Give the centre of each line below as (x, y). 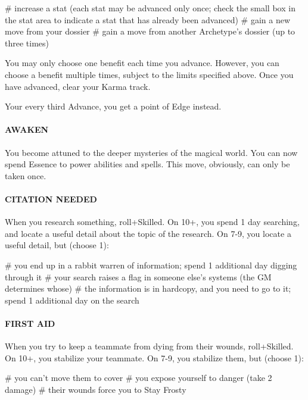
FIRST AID (30, 323)
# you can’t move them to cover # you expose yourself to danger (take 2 (139, 378)
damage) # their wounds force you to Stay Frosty (96, 389)
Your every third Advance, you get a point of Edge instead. (113, 106)
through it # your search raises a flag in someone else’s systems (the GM (138, 276)
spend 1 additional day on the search (72, 300)
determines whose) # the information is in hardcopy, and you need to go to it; (148, 288)
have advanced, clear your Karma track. (78, 86)
